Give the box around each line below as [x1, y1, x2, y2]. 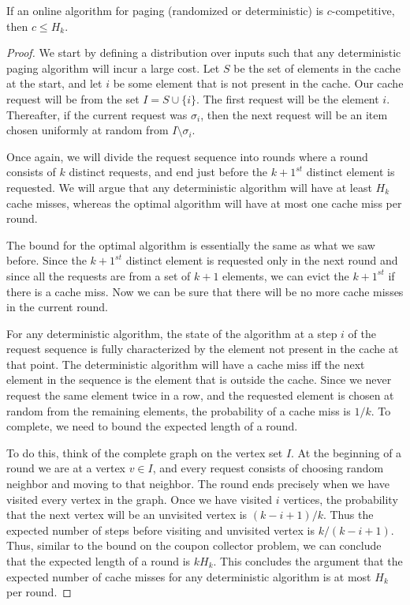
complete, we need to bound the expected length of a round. [6, 418, 298, 434]
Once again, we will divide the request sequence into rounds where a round [6, 148, 368, 164]
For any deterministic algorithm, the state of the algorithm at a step [6, 325, 337, 341]
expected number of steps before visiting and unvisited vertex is [6, 521, 315, 538]
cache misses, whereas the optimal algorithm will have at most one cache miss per [6, 194, 402, 211]
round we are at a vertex [6, 460, 125, 476]
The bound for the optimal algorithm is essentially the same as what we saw [6, 236, 375, 253]
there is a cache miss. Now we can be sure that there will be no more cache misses [6, 283, 404, 299]
